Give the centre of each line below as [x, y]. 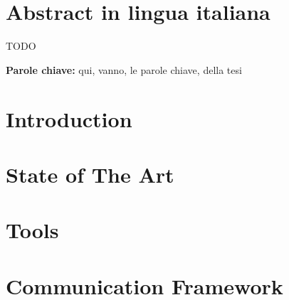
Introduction [69, 118]
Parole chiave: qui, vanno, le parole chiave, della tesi [124, 69]
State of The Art [90, 174]
